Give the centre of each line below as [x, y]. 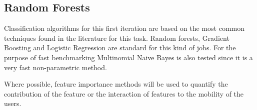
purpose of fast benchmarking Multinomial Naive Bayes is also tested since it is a [128, 57]
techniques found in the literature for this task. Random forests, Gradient [117, 38]
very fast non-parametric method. [55, 67]
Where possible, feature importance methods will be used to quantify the [116, 84]
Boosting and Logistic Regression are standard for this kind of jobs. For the [120, 48]
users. [13, 103]
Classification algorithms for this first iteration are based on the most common [124, 28]
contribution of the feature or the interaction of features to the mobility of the [124, 93]
